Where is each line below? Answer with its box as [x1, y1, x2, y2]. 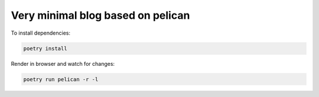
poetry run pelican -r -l [23, 76, 99, 82]
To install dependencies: [11, 29, 71, 36]
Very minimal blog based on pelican [11, 9, 190, 22]
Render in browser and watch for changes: [11, 60, 115, 67]
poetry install [23, 45, 67, 52]
